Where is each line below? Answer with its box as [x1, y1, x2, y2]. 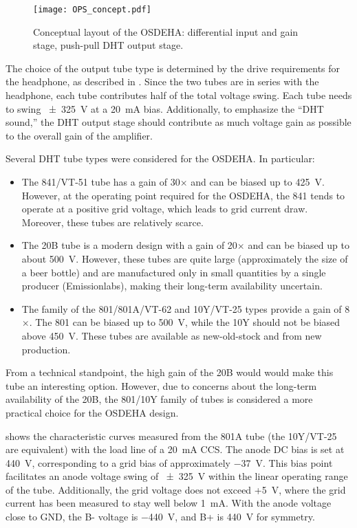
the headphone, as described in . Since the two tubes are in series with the [6, 74, 319, 89]
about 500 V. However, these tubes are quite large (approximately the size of [21, 251, 348, 265]
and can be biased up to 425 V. [191, 175, 325, 188]
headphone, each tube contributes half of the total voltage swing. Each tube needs [6, 88, 352, 102]
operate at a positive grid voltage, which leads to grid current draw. [21, 201, 308, 216]
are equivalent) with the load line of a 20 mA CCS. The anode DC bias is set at [6, 442, 345, 456]
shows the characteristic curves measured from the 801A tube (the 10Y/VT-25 [6, 428, 337, 443]
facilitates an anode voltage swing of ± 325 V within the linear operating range [6, 469, 348, 483]
